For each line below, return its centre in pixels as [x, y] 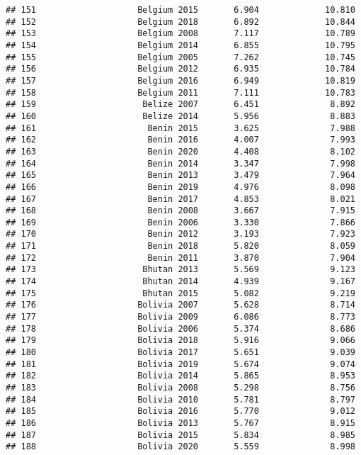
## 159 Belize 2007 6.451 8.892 [180, 105]
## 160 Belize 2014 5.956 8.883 [180, 116]
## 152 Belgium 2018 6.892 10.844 [180, 22]
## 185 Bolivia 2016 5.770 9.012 [180, 411]
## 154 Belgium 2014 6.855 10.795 [180, 45]
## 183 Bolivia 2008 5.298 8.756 [180, 388]
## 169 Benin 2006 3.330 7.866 [180, 222]
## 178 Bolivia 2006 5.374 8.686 [180, 328]
